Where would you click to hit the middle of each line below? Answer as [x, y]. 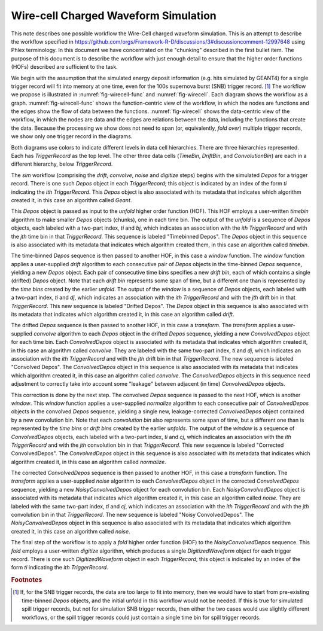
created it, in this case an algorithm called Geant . [71, 200]
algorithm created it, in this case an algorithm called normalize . [89, 462]
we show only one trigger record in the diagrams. [72, 136]
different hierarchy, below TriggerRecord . [62, 164]
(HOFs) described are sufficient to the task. [64, 67]
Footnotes [27, 580]
